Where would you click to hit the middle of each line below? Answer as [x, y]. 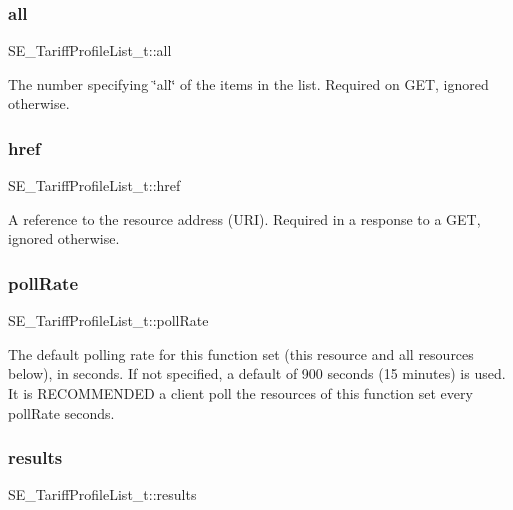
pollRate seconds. [61, 412]
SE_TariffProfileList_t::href [94, 185]
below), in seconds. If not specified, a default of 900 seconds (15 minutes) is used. [257, 373]
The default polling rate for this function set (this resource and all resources [241, 353]
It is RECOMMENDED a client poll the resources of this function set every [240, 393]
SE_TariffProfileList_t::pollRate [108, 320]
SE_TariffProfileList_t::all [90, 50]
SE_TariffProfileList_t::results [102, 494]
